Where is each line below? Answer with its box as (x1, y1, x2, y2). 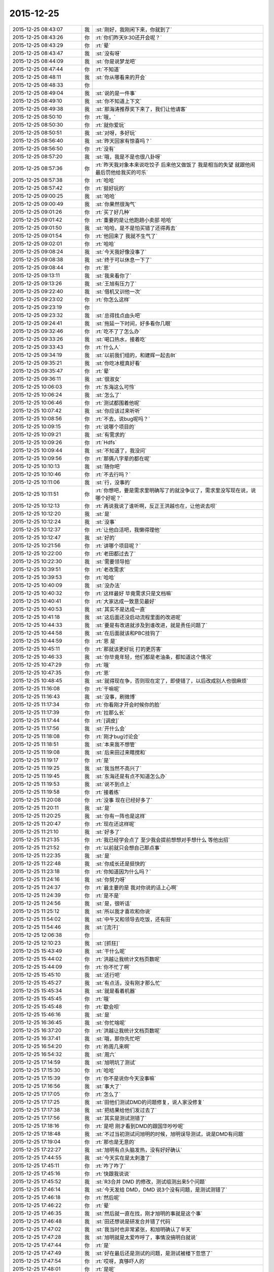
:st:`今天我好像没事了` (95, 248, 147, 255)
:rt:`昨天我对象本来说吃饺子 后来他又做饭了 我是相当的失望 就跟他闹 (95, 161, 256, 168)
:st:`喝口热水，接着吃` (95, 336, 147, 343)
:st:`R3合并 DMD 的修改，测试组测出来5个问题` (95, 1178, 207, 1185)
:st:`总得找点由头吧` (95, 312, 142, 319)
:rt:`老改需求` (95, 566, 126, 573)
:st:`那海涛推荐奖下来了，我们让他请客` (95, 105, 188, 112)
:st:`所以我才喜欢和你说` (95, 908, 152, 915)
